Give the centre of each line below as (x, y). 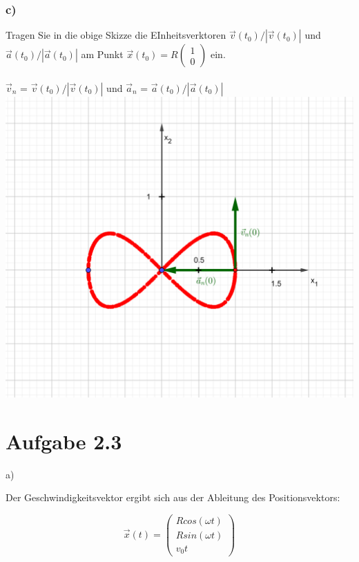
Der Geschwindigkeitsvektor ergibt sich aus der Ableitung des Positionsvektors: (173, 497)
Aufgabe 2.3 (64, 441)
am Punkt (102, 54)
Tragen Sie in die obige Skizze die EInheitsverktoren (116, 35)
